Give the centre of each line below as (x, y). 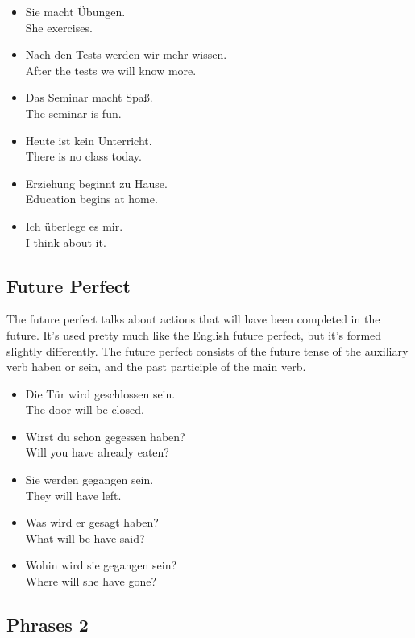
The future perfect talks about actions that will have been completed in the (193, 319)
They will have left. (73, 495)
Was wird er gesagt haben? (92, 522)
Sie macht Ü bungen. (75, 11)
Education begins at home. (91, 199)
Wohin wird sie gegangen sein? (101, 565)
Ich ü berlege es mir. (74, 225)
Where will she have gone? (91, 581)
